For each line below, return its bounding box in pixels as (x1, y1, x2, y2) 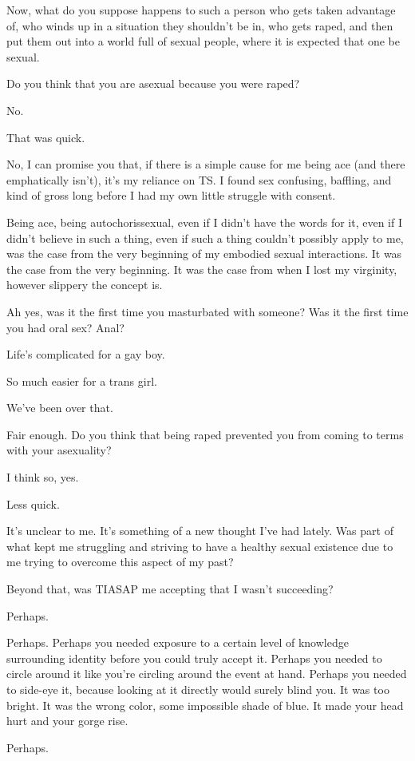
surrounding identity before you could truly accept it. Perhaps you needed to (6, 649, 382, 666)
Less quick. (6, 495, 60, 512)
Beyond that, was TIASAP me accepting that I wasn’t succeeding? (6, 581, 334, 597)
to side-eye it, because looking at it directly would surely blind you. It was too (6, 681, 389, 697)
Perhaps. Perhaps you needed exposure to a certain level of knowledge (6, 634, 349, 651)
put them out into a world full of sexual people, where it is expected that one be (6, 33, 400, 50)
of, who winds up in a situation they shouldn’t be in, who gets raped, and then (6, 17, 393, 34)
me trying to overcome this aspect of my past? (6, 553, 234, 570)
